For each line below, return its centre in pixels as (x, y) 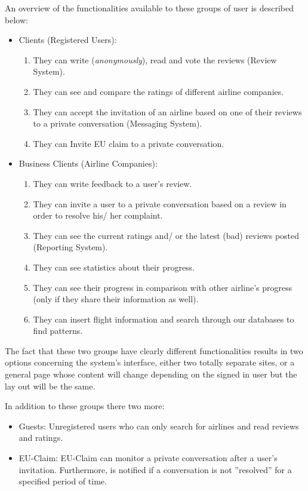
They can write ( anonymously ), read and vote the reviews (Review (155, 59)
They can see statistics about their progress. (114, 267)
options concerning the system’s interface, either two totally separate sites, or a (150, 362)
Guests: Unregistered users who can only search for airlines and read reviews (159, 426)
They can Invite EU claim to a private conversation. (129, 143)
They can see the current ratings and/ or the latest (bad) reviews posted (166, 235)
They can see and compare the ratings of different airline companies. (158, 91)
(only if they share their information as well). (116, 299)
